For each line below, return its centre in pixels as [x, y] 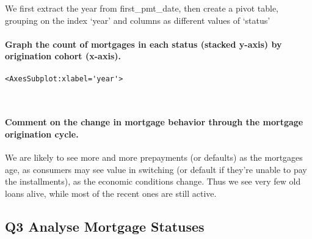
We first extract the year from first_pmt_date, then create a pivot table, [142, 8]
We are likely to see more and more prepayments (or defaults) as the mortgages [154, 157]
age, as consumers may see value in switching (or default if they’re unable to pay [156, 169]
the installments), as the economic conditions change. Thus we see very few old [153, 181]
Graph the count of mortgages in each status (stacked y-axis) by [143, 44]
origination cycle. [42, 134]
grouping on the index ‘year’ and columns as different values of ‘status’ [138, 20]
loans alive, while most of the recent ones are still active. [111, 193]
